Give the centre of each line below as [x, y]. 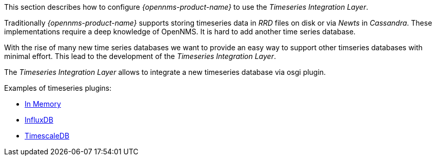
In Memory [43, 104]
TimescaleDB [47, 136]
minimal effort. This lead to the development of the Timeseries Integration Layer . [140, 56]
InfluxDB [39, 120]
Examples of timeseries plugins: [58, 88]
